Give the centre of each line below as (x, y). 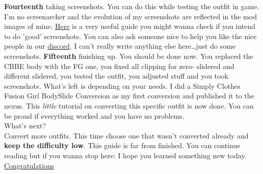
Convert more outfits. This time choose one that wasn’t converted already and (126, 135)
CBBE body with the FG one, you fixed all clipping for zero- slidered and (119, 66)
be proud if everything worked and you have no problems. (94, 115)
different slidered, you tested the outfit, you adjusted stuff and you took (116, 76)
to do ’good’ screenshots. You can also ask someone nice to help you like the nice (130, 36)
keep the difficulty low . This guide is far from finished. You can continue (122, 145)
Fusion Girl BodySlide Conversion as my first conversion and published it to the (129, 96)
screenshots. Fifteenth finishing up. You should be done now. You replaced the (129, 56)
